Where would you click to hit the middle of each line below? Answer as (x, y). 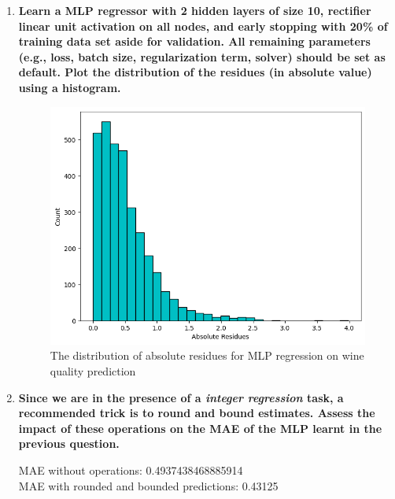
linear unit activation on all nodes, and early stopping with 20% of (203, 26)
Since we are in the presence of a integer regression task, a (181, 397)
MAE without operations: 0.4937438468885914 (131, 470)
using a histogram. (70, 87)
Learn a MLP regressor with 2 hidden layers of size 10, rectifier (195, 10)
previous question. (69, 444)
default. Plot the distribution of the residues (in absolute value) (195, 72)
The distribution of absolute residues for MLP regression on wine (207, 355)
